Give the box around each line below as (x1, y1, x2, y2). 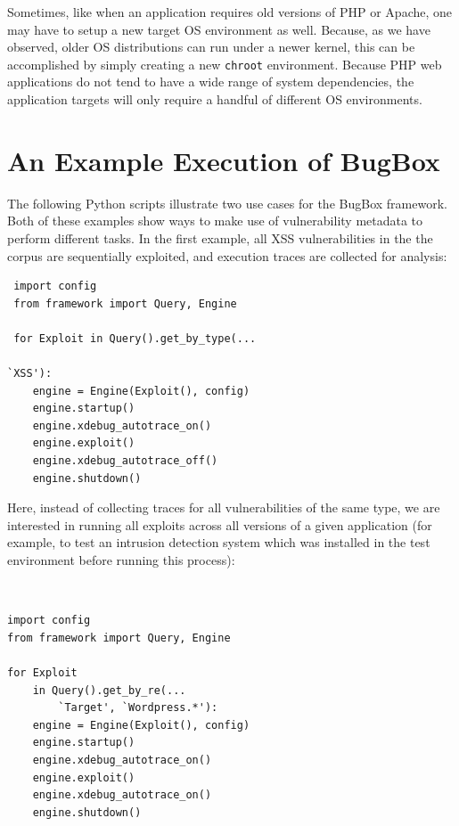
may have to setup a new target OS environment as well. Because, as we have (7, 20, 430, 38)
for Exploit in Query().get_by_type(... (13, 331, 257, 345)
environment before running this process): (7, 551, 235, 569)
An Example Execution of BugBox (7, 142, 440, 178)
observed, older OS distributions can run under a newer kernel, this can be (7, 37, 415, 56)
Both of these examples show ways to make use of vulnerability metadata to (7, 211, 423, 230)
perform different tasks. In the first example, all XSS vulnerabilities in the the (7, 228, 433, 247)
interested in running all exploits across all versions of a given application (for (7, 515, 432, 534)
